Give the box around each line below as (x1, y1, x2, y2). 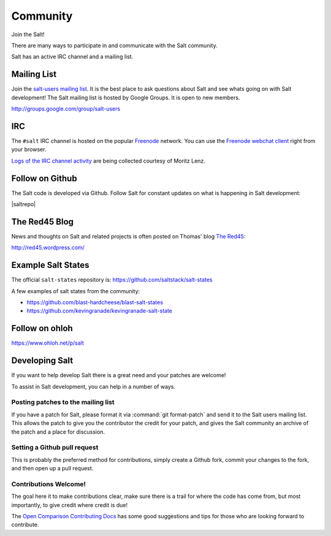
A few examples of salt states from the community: (11, 287, 140, 294)
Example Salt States (11, 260, 89, 270)
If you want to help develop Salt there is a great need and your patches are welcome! (11, 372, 226, 379)
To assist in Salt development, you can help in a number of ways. (11, 383, 176, 390)
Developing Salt (11, 356, 74, 366)
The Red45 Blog (11, 216, 74, 227)
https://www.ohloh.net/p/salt (11, 339, 84, 346)
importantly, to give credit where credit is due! (11, 501, 128, 508)
